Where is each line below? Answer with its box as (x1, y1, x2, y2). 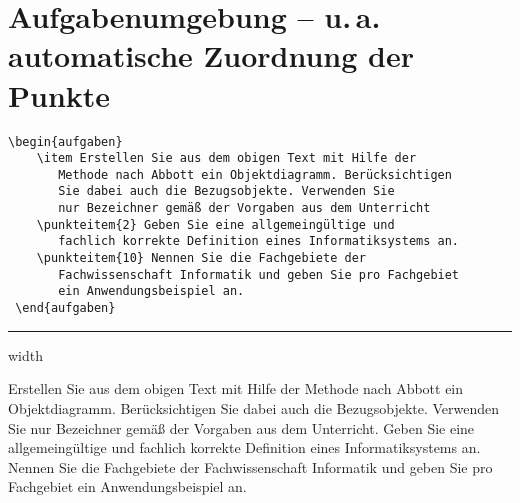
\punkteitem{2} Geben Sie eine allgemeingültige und (36, 217, 395, 232)
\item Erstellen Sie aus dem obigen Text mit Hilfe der (36, 151, 417, 166)
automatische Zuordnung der (8, 35, 414, 76)
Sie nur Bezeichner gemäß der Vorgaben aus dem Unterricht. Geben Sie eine (8, 417, 475, 438)
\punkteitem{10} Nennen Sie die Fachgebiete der (36, 251, 366, 266)
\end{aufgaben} (15, 301, 116, 316)
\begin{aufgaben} (8, 134, 123, 149)
